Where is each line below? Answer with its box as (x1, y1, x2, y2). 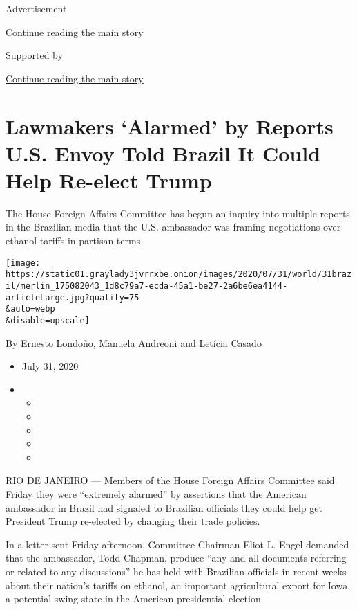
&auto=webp (6, 304, 55, 314)
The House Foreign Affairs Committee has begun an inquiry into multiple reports (6, 206, 350, 220)
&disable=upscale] (6, 315, 90, 325)
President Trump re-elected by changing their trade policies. (6, 514, 260, 528)
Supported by (6, 48, 63, 62)
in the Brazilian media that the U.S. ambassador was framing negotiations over (6, 219, 341, 234)
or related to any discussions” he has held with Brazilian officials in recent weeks (6, 564, 347, 578)
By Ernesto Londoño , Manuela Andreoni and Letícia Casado (6, 335, 262, 350)
